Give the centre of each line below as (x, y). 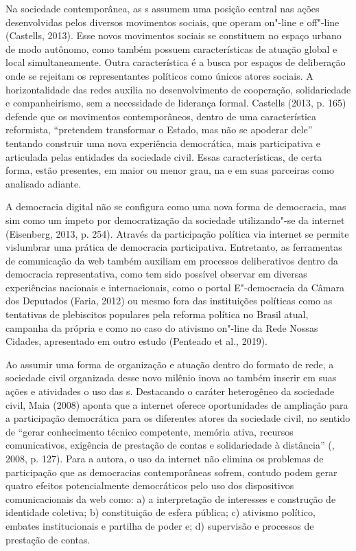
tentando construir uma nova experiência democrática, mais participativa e (163, 143)
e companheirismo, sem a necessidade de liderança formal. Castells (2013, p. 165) (176, 103)
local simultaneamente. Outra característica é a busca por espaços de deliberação (176, 62)
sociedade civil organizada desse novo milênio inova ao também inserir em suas (171, 378)
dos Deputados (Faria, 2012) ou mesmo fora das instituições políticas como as (169, 301)
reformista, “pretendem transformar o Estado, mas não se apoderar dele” (159, 130)
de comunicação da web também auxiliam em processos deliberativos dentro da (172, 260)
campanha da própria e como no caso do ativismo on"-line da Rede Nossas (162, 327)
